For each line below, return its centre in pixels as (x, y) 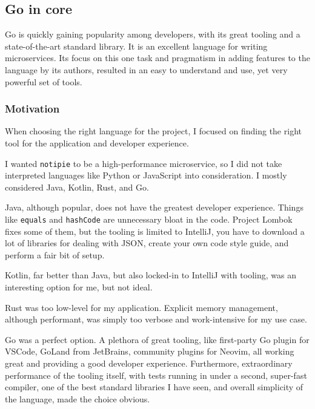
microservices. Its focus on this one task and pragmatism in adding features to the (157, 58)
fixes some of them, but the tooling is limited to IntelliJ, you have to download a (155, 231)
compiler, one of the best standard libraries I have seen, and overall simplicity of (154, 387)
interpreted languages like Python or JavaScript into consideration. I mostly (146, 175)
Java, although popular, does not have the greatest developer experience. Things (154, 207)
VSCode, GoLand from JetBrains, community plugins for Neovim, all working (150, 351)
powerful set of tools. (44, 81)
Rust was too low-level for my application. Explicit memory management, (141, 307)
